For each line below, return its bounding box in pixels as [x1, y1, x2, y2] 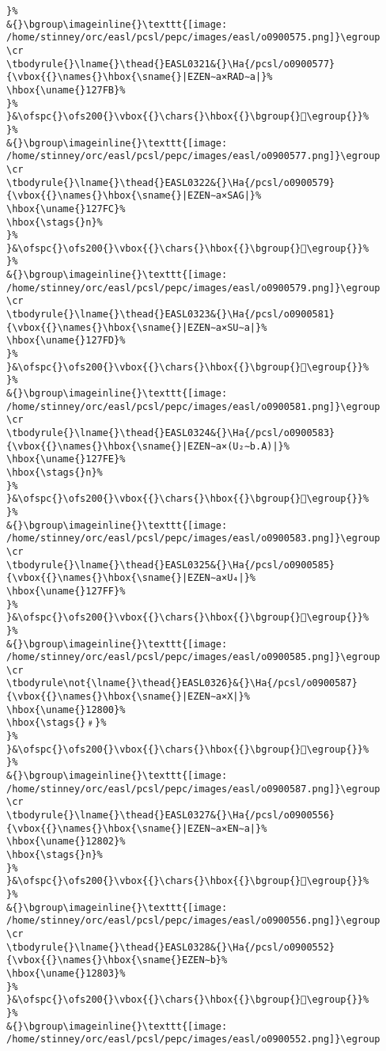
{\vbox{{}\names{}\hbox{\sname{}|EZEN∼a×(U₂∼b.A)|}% [6, 440, 289, 452]
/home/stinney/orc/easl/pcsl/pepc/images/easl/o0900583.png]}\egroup [6, 533, 380, 544]
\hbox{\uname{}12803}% [6, 967, 126, 979]
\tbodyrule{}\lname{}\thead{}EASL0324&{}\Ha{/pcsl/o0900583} [6, 427, 335, 438]
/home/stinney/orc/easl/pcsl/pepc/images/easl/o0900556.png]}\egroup [6, 915, 380, 927]
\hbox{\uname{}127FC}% [6, 203, 126, 214]
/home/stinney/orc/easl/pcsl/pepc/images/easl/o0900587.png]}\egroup [6, 783, 380, 795]
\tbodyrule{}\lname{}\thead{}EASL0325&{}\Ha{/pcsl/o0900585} [6, 559, 335, 571]
